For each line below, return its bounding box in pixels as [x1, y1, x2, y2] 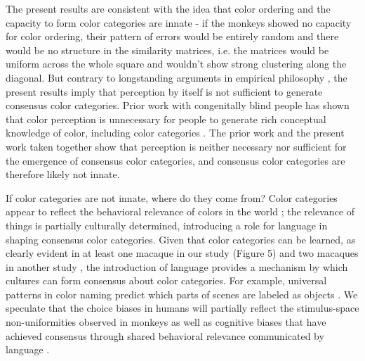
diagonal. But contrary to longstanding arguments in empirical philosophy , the [6, 70, 347, 84]
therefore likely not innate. [6, 167, 120, 182]
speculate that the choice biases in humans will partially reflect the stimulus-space [6, 300, 359, 315]
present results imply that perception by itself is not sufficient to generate [6, 84, 323, 99]
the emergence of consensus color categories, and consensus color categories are [6, 153, 345, 167]
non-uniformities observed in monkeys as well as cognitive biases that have [6, 315, 326, 329]
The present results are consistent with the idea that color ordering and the [6, 1, 331, 15]
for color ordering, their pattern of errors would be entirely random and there [6, 29, 339, 44]
